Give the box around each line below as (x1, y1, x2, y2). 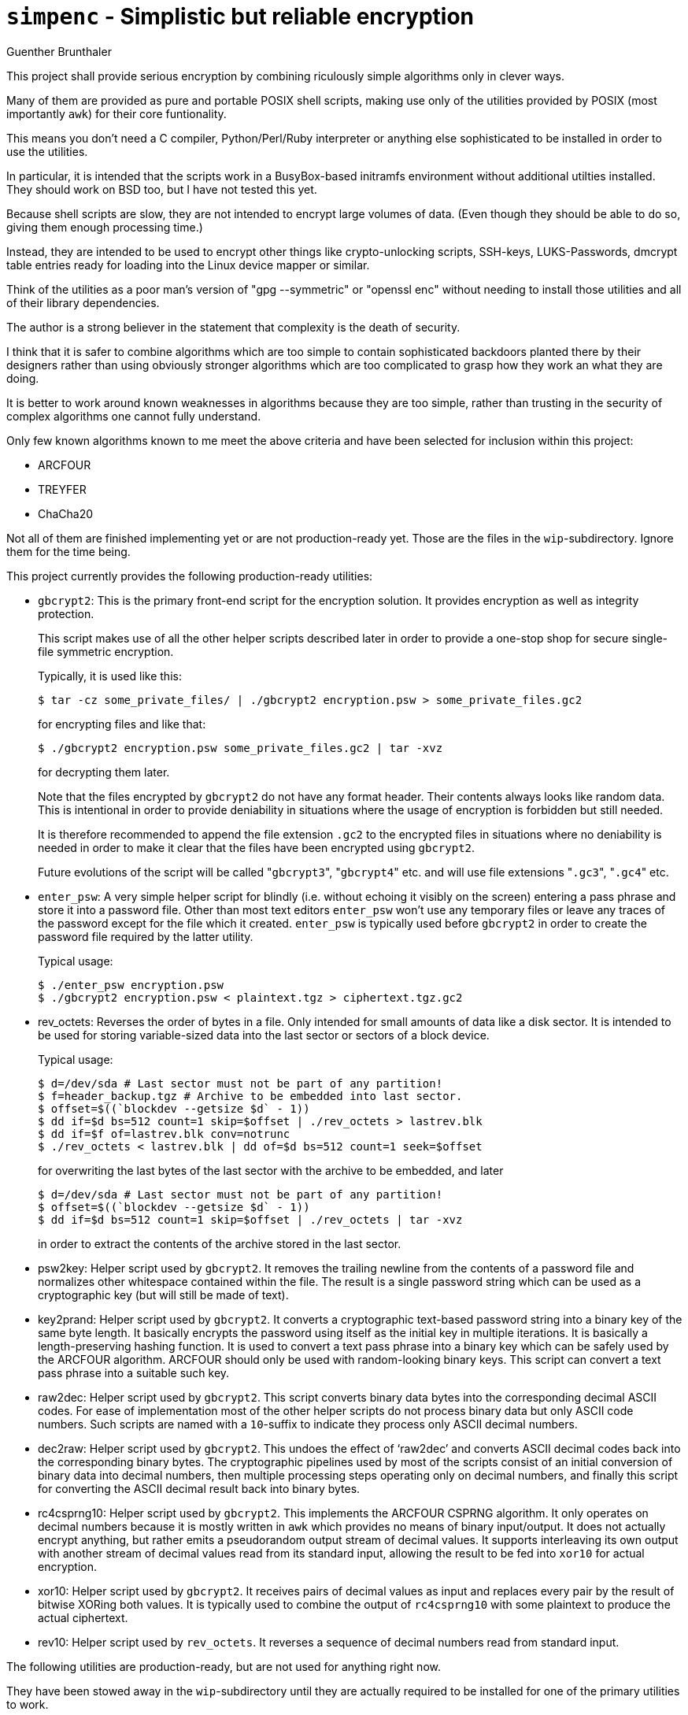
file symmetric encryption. (38, 644, 174, 658)
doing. (6, 371, 39, 385)
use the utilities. (6, 144, 88, 158)
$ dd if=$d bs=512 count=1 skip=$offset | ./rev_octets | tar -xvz (38, 1213, 463, 1226)
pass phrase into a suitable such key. (38, 1365, 230, 1380)
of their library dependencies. (6, 295, 160, 309)
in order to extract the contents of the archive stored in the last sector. (38, 1236, 401, 1250)
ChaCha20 (38, 506, 94, 520)
